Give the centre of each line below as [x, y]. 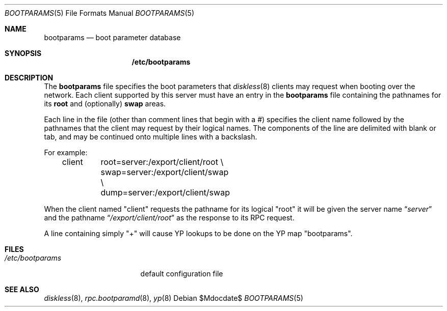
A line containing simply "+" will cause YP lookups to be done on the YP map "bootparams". [198, 233]
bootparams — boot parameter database [112, 37]
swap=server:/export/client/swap [165, 172]
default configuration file [182, 274]
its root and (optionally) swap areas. [105, 104]
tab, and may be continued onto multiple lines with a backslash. [151, 137]
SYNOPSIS [23, 53]
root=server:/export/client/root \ [162, 162]
